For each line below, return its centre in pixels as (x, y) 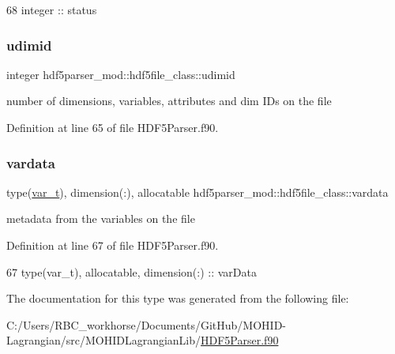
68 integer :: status (52, 9)
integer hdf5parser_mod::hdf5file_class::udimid (121, 74)
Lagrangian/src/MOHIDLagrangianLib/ (104, 340)
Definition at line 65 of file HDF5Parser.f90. (113, 127)
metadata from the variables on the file (101, 218)
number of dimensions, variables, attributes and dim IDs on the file (169, 101)
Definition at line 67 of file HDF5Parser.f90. (113, 245)
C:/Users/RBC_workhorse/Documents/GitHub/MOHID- (147, 324)
